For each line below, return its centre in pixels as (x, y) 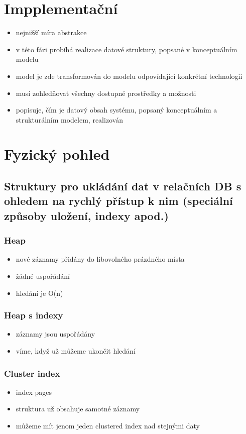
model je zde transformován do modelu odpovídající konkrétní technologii (129, 76)
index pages (34, 392)
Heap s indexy (34, 315)
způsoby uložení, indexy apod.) (86, 215)
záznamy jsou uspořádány (55, 334)
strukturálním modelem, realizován (70, 119)
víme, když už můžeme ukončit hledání (76, 351)
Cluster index (32, 373)
